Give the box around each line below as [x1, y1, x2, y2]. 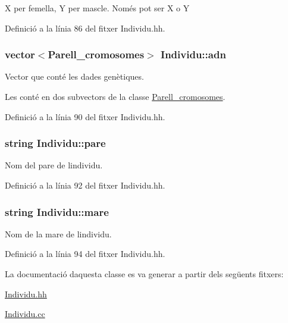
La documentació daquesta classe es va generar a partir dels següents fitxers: [5, 268, 284, 280]
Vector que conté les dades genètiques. [5, 70, 144, 83]
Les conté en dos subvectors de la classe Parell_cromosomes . [5, 90, 226, 102]
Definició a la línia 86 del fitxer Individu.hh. [5, 21, 165, 34]
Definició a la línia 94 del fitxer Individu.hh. [5, 247, 165, 260]
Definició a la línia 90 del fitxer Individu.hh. [5, 110, 165, 123]
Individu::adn [161, 47, 226, 62]
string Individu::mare [5, 204, 109, 219]
